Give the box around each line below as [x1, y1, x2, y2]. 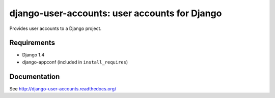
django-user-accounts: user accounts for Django [9, 8, 222, 19]
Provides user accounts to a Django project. [9, 25, 102, 31]
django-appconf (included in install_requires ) [22, 59, 128, 65]
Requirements [9, 39, 56, 47]
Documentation [9, 72, 60, 81]
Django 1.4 [22, 52, 45, 58]
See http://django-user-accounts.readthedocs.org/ [9, 85, 117, 91]
